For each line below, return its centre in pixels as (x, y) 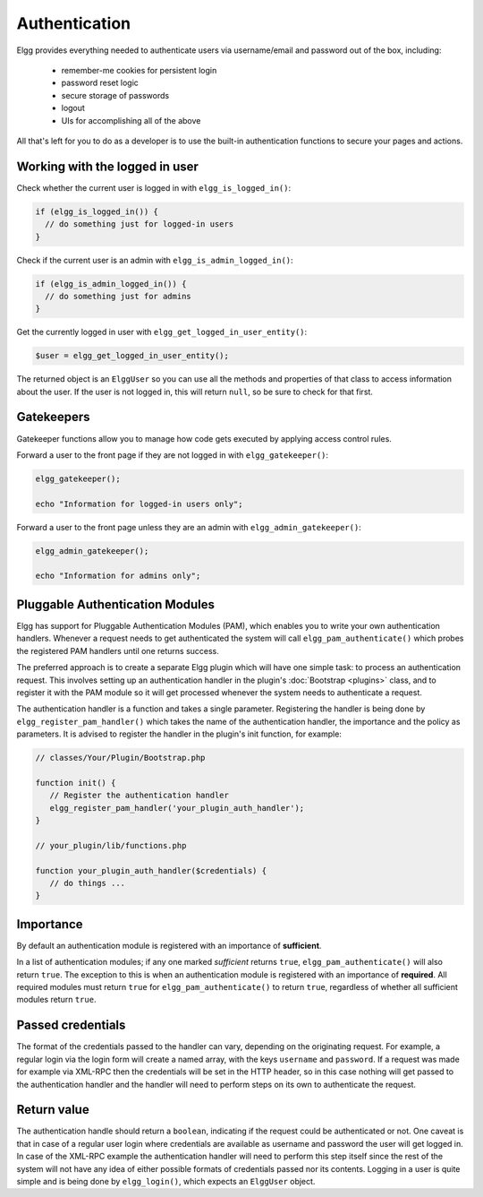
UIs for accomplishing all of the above (131, 120)
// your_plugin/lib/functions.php (111, 845)
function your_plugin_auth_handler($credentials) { (151, 870)
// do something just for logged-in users (140, 224)
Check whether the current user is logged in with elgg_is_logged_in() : (153, 187)
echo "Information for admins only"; (118, 576)
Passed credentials (71, 1025)
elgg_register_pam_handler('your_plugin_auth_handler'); (177, 808)
